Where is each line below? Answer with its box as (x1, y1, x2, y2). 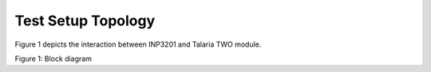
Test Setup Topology (14, 12, 156, 29)
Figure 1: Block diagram (14, 54, 92, 63)
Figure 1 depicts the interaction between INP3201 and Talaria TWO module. (14, 40, 262, 49)
